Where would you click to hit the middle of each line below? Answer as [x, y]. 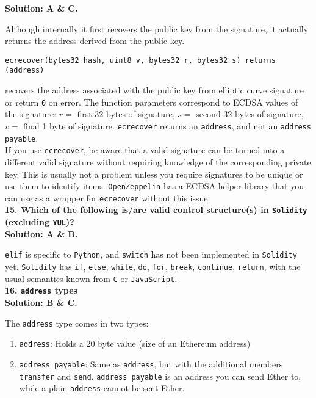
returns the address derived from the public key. [95, 41]
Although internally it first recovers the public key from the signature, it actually [157, 28]
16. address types [41, 290]
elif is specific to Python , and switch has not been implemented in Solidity [151, 254]
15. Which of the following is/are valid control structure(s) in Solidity [156, 210]
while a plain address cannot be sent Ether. [102, 388]
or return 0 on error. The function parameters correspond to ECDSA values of [152, 102]
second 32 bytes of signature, [250, 114]
